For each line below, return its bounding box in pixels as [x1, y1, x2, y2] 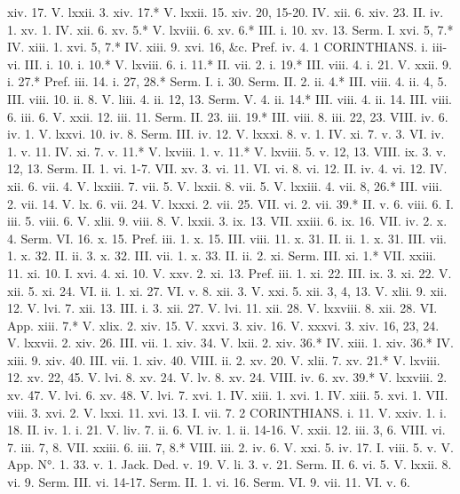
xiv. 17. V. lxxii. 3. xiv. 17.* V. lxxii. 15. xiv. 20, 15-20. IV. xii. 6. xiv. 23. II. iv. [7, 3, 444, 20]
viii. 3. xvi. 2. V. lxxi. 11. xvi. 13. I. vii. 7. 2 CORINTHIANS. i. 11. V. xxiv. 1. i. [7, 402, 447, 421]
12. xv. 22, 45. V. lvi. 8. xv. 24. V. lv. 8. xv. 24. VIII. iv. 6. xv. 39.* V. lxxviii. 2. [7, 368, 448, 386]
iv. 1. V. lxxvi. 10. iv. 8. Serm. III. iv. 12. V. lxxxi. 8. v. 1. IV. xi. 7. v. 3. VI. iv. [7, 124, 445, 143]
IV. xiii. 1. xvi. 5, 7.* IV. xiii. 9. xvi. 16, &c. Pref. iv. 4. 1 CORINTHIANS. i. [7, 37, 429, 56]
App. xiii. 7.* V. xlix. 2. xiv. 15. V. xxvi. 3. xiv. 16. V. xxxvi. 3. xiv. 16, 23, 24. [7, 315, 440, 334]
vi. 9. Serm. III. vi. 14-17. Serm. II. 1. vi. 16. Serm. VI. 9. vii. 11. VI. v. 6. [7, 473, 410, 491]
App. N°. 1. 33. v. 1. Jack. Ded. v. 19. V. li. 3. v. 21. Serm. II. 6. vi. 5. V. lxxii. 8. [7, 455, 452, 474]
